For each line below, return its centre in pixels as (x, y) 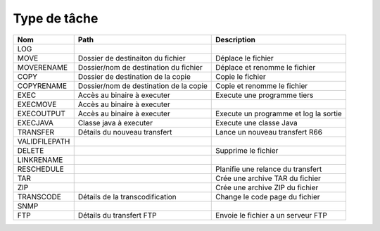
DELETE (31, 150)
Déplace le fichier (245, 58)
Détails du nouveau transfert (125, 132)
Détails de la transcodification (127, 196)
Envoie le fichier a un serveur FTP (271, 215)
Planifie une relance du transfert (269, 169)
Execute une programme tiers (265, 95)
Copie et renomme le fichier (262, 86)
